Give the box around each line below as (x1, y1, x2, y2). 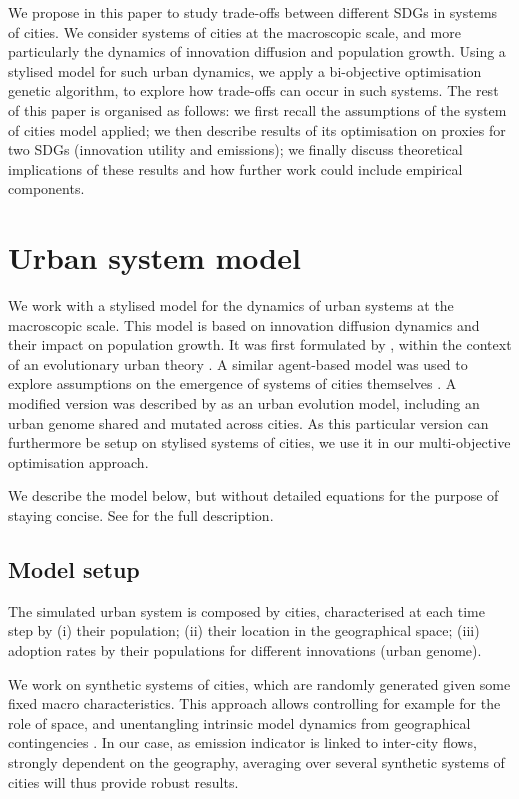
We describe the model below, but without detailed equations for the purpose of (8, 485, 499, 506)
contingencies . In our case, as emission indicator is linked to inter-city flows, (8, 732, 477, 753)
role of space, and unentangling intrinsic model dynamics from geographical (8, 712, 471, 733)
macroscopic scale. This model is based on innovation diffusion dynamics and (8, 314, 480, 335)
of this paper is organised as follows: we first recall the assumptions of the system (8, 99, 507, 120)
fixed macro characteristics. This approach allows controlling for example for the (8, 693, 501, 714)
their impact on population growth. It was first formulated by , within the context (8, 334, 512, 355)
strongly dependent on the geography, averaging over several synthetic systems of (8, 751, 505, 772)
